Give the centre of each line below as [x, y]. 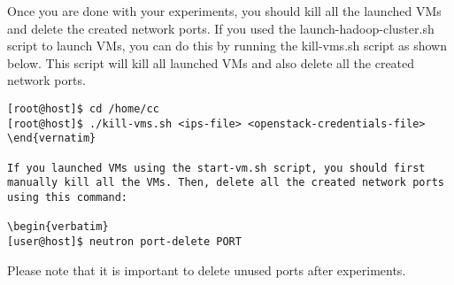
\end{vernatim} [52, 139]
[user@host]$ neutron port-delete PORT [124, 241]
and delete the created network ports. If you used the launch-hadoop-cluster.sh [221, 28]
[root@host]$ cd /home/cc [83, 108]
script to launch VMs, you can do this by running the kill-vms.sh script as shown [227, 46]
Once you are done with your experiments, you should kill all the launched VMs [224, 11]
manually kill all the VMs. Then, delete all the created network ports [226, 183]
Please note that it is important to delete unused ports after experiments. [207, 270]
